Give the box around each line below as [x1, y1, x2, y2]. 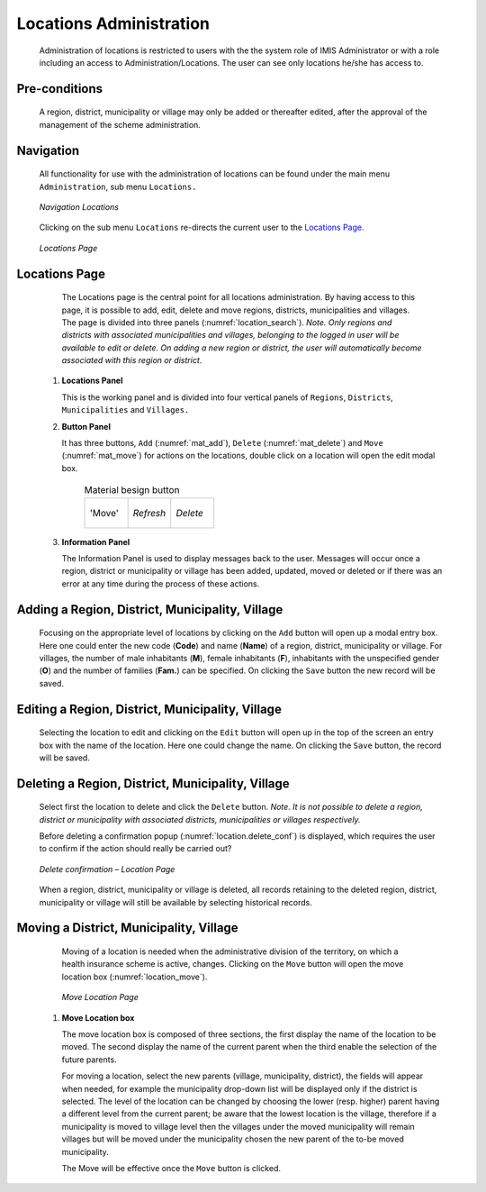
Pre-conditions [16, 81, 103, 96]
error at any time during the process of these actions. [61, 578, 260, 589]
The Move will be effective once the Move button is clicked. [61, 1162, 281, 1173]
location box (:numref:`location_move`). [61, 971, 208, 982]
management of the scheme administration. [39, 119, 202, 130]
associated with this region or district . [61, 355, 202, 366]
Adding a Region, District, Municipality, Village [16, 602, 283, 617]
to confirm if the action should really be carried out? [39, 843, 232, 854]
